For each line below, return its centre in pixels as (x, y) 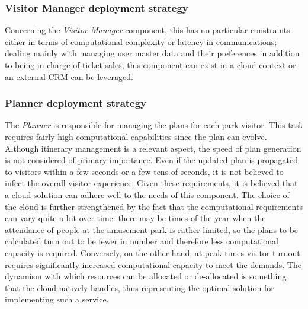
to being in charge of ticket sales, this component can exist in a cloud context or (150, 65)
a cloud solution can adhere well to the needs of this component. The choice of (147, 194)
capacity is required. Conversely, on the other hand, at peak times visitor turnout (153, 252)
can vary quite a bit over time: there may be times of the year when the (135, 218)
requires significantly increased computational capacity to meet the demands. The (153, 264)
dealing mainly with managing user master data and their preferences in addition (152, 53)
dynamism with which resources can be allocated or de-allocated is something (146, 276)
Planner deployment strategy (76, 103)
